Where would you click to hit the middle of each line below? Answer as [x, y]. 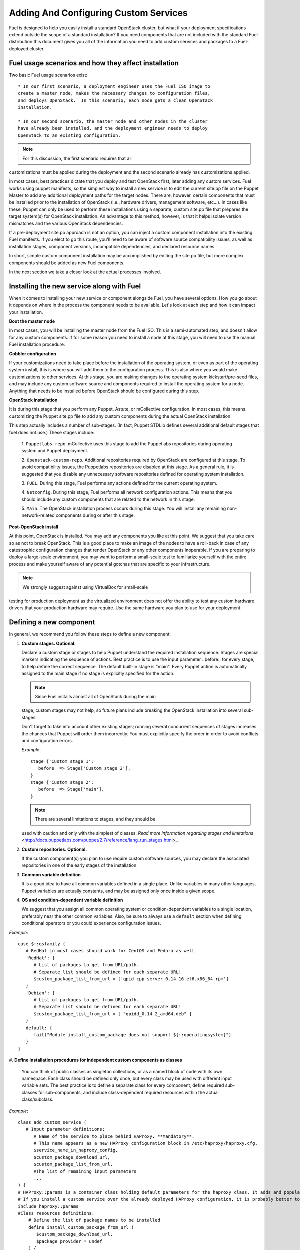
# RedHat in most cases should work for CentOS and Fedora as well [110, 951]
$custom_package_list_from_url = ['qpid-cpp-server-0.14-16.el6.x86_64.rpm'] [131, 979]
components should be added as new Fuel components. [67, 263]
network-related [38, 515]
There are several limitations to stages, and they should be [95, 819]
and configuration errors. [47, 740]
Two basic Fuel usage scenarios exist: [48, 75]
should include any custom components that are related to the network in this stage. [108, 499]
